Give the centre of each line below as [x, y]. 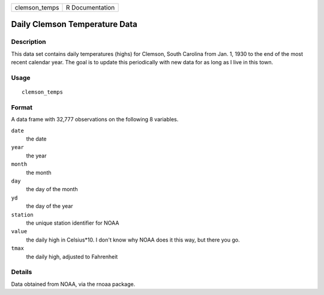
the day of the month [52, 189]
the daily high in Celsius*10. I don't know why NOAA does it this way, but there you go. [133, 240]
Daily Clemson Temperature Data [74, 24]
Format [22, 107]
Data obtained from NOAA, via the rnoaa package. [73, 284]
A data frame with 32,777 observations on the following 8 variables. [95, 120]
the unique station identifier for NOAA [73, 223]
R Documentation [91, 8]
